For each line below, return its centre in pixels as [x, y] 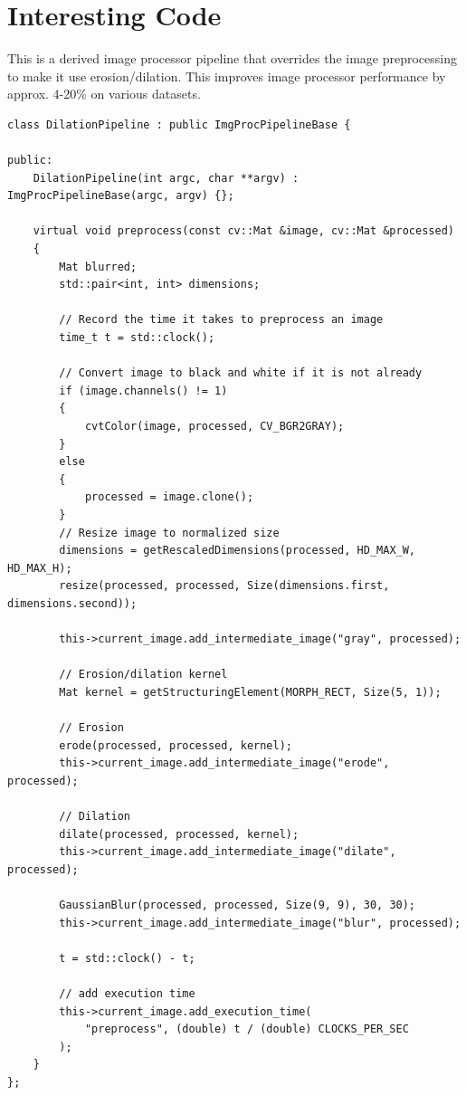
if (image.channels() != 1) [143, 390]
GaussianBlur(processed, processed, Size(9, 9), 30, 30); [238, 905]
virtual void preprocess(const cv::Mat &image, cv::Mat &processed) [243, 231]
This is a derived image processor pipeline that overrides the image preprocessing [232, 58]
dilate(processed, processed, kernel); [179, 834]
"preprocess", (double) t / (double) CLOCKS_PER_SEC [247, 1029]
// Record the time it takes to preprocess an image [221, 320]
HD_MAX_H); [40, 568]
